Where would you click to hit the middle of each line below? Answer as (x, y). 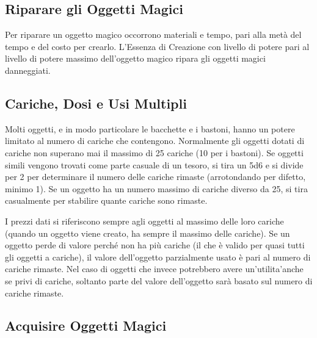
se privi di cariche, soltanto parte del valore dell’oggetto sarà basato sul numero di (159, 280)
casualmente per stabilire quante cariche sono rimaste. (106, 200)
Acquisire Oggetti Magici (86, 325)
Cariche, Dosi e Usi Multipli (96, 103)
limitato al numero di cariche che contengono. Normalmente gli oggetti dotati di (155, 141)
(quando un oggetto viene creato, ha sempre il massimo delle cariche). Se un (148, 233)
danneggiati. (28, 70)
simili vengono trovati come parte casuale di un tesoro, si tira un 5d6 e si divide (154, 164)
